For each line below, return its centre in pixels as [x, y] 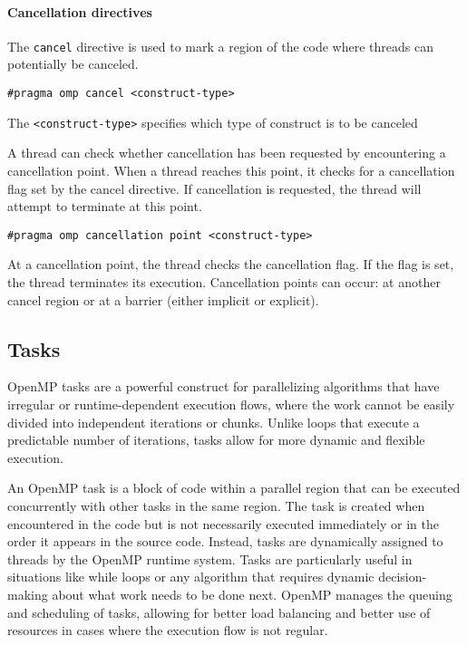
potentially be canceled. [73, 64]
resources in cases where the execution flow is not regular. [168, 630]
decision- [403, 577]
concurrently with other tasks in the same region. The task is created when [216, 505]
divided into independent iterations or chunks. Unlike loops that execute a [214, 422]
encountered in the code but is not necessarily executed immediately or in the [223, 523]
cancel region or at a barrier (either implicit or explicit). [163, 299]
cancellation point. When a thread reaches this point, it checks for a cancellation [231, 170]
